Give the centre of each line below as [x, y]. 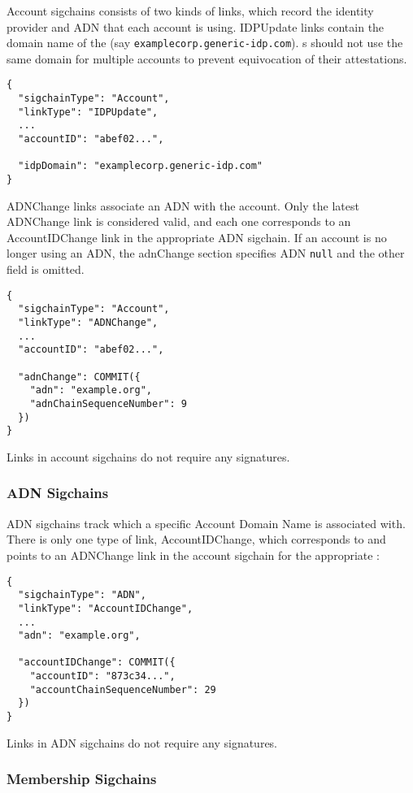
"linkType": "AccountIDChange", [106, 608]
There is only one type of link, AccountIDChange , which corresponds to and [196, 539]
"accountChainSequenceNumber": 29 [123, 689]
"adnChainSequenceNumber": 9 [108, 403]
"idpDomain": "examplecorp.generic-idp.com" [140, 166]
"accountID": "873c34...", [102, 676]
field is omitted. [46, 269]
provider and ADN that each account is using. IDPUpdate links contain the [196, 26]
